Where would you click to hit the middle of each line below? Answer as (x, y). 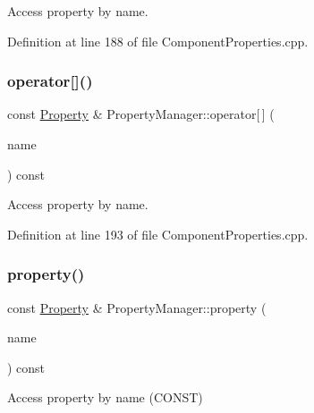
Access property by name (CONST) (105, 397)
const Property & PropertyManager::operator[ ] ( (141, 114)
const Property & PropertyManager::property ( (137, 307)
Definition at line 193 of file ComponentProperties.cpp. (158, 234)
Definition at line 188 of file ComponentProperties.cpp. (158, 41)
